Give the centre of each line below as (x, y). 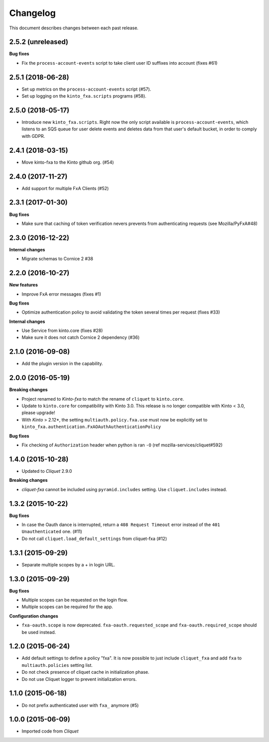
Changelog (32, 13)
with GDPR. (33, 136)
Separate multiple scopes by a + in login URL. (68, 564)
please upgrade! (38, 413)
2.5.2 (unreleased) (39, 42)
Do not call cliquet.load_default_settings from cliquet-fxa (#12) (94, 538)
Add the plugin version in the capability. (62, 364)
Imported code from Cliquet (50, 731)
